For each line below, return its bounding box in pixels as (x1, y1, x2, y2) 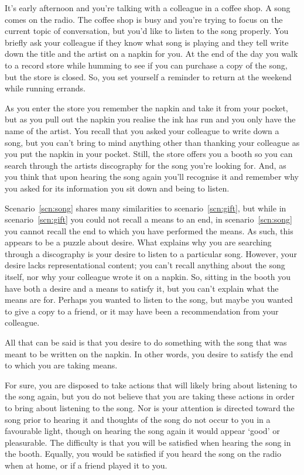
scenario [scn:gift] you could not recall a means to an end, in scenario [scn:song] (5, 213, 292, 225)
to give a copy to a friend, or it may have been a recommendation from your (5, 305, 279, 317)
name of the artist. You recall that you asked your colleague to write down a (5, 124, 279, 136)
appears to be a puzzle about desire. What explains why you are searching (5, 236, 272, 248)
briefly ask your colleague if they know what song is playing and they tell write (5, 36, 289, 48)
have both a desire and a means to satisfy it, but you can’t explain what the (5, 282, 279, 294)
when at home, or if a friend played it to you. (5, 459, 168, 471)
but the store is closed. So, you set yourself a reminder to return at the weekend (5, 70, 292, 83)
